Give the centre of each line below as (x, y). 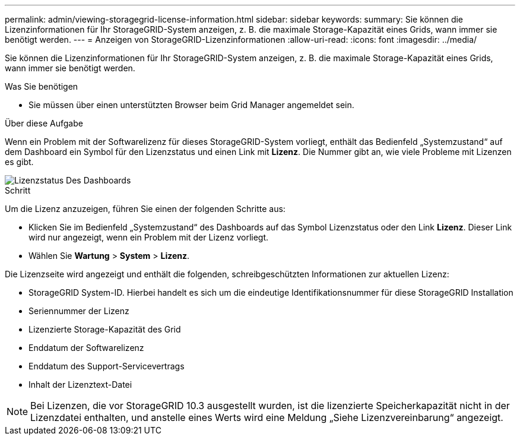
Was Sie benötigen (42, 86)
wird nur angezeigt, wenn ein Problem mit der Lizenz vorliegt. (149, 237)
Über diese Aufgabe (44, 123)
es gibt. (19, 162)
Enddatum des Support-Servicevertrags (107, 366)
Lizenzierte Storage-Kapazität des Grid (105, 329)
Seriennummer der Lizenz (79, 311)
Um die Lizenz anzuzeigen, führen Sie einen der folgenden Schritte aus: (145, 209)
